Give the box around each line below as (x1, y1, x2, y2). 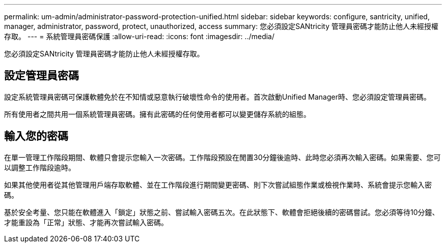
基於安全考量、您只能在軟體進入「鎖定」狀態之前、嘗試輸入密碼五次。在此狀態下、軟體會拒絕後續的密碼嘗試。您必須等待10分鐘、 (4, 207, 439, 217)
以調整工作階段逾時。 (4, 163, 75, 172)
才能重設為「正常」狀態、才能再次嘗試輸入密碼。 (4, 218, 168, 227)
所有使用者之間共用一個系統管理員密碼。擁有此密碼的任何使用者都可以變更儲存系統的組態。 (4, 109, 311, 118)
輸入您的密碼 (4, 130, 68, 143)
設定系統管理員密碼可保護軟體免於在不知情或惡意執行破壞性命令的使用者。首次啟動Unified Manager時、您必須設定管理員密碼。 (4, 92, 431, 101)
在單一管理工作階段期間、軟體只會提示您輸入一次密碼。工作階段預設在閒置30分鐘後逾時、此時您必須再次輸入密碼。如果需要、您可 (4, 152, 441, 162)
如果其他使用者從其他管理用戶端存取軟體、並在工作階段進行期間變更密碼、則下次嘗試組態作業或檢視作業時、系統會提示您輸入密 (4, 180, 432, 189)
